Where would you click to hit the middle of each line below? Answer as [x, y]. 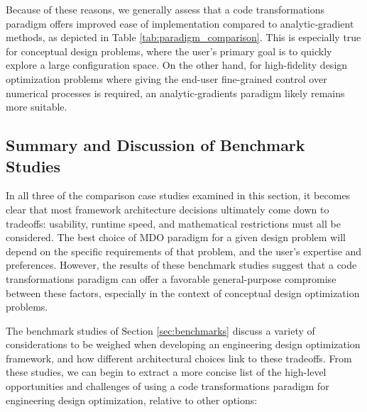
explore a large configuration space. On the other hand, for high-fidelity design [177, 65]
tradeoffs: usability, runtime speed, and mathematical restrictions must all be [173, 223]
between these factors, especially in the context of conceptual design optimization [183, 293]
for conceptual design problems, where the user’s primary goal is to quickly [169, 51]
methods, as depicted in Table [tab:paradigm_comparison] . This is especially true [183, 37]
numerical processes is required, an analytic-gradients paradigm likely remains [175, 93]
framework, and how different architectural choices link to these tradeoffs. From [179, 358]
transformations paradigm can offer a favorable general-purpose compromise [171, 278]
